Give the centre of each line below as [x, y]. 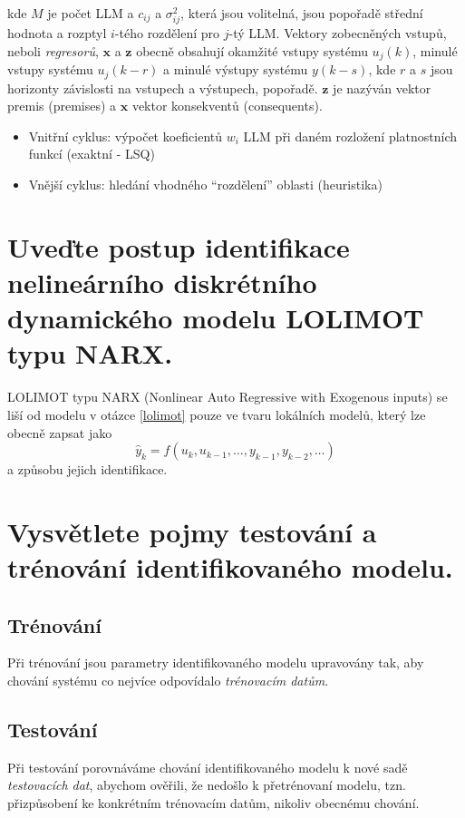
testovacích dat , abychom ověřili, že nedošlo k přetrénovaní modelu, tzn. [207, 785]
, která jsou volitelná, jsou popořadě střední [302, 13]
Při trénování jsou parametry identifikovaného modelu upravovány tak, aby [216, 662]
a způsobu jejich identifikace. [87, 469]
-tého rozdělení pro [167, 33]
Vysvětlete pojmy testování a [192, 531]
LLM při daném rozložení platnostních [350, 136]
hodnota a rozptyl [57, 33]
